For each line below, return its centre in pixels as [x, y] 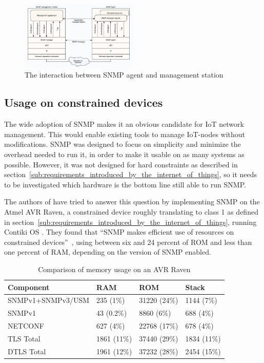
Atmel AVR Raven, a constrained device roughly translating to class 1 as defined [131, 212]
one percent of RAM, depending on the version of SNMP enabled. [108, 252]
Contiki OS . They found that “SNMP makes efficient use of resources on [119, 232]
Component [29, 287]
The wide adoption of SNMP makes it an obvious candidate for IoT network [124, 124]
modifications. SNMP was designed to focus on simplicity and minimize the [123, 144]
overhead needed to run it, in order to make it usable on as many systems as [124, 154]
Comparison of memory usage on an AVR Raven [114, 269]
